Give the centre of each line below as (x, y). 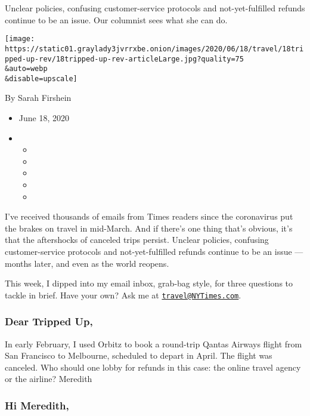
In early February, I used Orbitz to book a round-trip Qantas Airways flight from (154, 343)
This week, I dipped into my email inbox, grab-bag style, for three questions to (149, 283)
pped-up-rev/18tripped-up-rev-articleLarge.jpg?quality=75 (124, 59)
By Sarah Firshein (38, 98)
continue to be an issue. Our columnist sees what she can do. (116, 19)
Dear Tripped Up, (49, 321)
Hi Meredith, (37, 405)
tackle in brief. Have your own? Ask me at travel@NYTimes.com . (123, 295)
